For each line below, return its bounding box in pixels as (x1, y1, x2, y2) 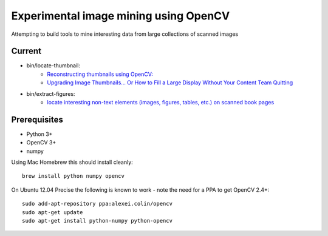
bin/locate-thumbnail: (26, 62, 81, 69)
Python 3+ (26, 130, 53, 138)
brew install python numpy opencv (22, 173, 125, 180)
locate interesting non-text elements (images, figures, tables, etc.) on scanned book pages (47, 99, 275, 106)
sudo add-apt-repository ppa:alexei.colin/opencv (22, 200, 173, 207)
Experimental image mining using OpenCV (11, 9, 230, 22)
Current (11, 46, 42, 56)
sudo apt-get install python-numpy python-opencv (22, 217, 173, 224)
